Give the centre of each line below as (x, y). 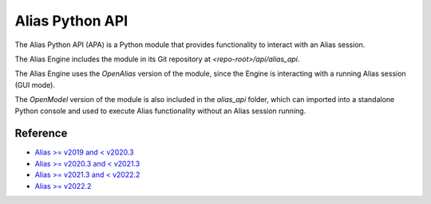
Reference (41, 133)
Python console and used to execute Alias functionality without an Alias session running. (160, 111)
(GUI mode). (35, 84)
